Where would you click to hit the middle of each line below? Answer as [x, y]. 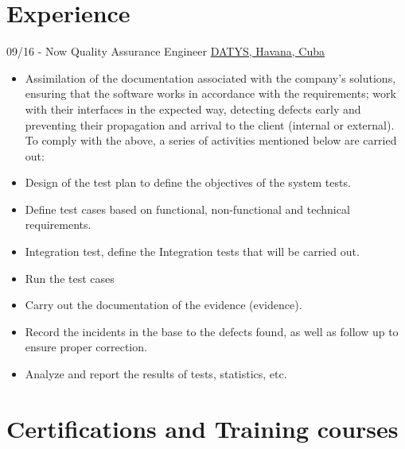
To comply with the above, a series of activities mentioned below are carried [211, 140]
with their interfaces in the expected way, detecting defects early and [193, 108]
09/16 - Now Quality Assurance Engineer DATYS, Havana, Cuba [166, 51]
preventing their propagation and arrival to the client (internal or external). [210, 124]
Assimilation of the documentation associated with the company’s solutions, [210, 77]
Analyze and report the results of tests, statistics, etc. [156, 374]
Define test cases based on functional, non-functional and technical [187, 209]
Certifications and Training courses [202, 428]
